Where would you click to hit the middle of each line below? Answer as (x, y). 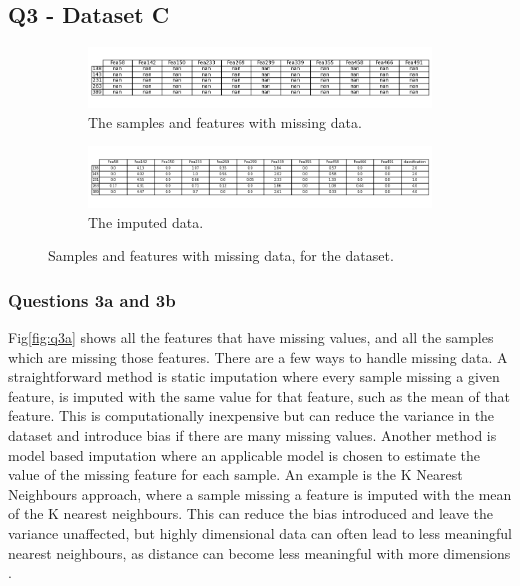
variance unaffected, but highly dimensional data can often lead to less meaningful (260, 532)
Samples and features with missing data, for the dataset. (221, 255)
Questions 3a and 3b (92, 299)
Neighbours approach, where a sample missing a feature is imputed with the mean (260, 493)
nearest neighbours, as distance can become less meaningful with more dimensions (259, 552)
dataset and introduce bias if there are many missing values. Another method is (252, 434)
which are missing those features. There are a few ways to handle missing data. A (258, 356)
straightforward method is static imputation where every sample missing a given (254, 376)
